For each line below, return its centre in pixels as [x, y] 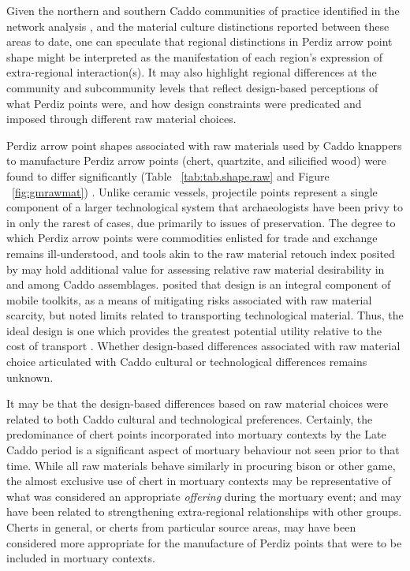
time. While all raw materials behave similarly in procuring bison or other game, [201, 465]
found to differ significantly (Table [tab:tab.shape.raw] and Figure [168, 175]
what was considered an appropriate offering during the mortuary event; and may [204, 496]
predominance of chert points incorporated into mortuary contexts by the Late [196, 434]
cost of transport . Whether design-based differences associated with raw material [203, 346]
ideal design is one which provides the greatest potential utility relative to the [194, 330]
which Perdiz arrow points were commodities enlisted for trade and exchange [192, 238]
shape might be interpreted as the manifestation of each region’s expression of [194, 56]
